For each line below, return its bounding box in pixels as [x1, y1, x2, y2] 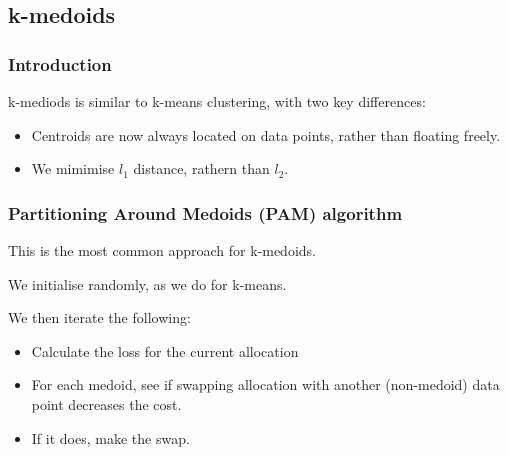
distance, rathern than [133, 158, 270, 179]
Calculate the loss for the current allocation [31, 340, 299, 361]
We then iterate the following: [8, 307, 191, 328]
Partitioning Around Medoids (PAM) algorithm [8, 200, 403, 225]
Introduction [8, 51, 112, 76]
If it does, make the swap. [31, 427, 190, 448]
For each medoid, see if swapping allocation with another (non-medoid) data [31, 374, 500, 395]
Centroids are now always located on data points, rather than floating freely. [31, 124, 501, 145]
